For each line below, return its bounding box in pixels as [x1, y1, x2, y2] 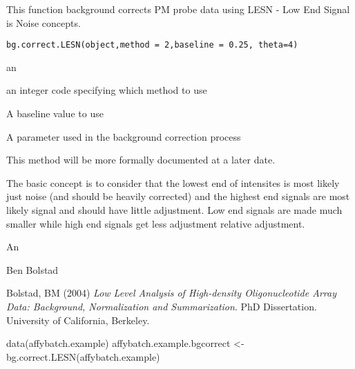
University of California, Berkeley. [6, 312, 150, 327]
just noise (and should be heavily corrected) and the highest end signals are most [6, 189, 350, 203]
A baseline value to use [6, 106, 104, 121]
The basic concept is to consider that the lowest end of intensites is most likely [6, 175, 340, 190]
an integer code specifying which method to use [6, 83, 207, 97]
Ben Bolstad [6, 262, 59, 277]
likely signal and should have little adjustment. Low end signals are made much [6, 203, 343, 217]
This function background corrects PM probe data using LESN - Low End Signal [6, 2, 350, 16]
